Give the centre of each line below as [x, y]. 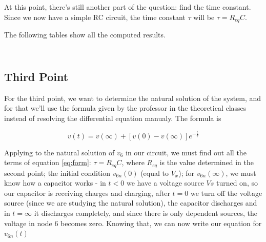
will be [204, 17]
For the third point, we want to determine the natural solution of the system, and [133, 98]
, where [133, 162]
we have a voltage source [165, 183]
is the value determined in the [207, 162]
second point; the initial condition [57, 173]
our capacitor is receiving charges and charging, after [87, 193]
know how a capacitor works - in [55, 183]
